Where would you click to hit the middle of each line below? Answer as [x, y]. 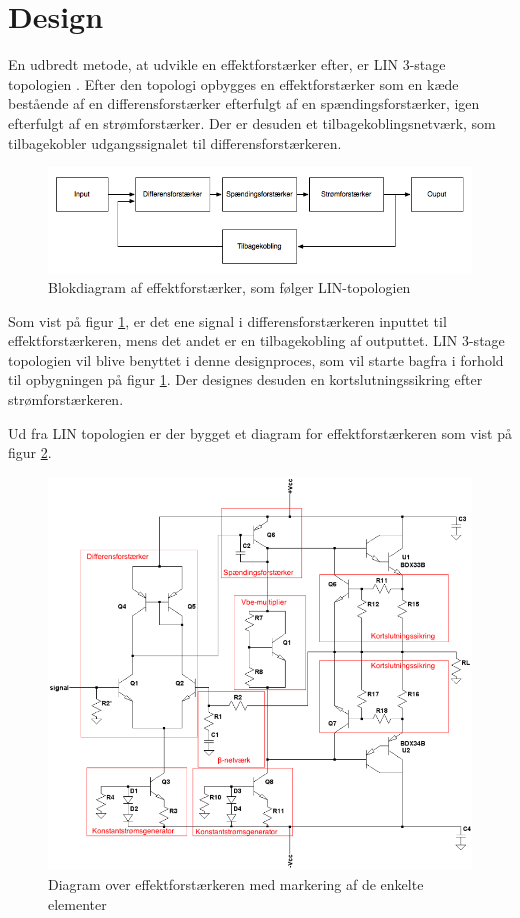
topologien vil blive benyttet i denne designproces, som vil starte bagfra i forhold [256, 359]
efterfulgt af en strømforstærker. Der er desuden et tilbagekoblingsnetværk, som [252, 122]
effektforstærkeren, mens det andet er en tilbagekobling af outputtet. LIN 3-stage [256, 340]
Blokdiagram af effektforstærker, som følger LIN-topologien [229, 287]
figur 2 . [30, 452]
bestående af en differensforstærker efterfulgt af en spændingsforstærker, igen [244, 103]
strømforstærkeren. [66, 399]
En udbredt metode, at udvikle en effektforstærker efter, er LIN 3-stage [227, 64]
